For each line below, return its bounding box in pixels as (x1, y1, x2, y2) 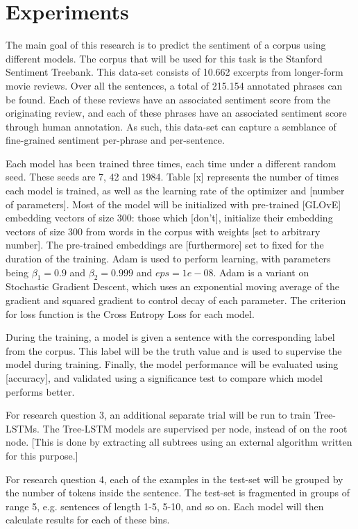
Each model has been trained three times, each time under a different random (6, 156, 336, 170)
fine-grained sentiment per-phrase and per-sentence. (6, 133, 225, 147)
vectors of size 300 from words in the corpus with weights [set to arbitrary (6, 224, 321, 238)
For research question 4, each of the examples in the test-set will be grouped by (6, 471, 343, 486)
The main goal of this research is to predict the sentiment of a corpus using (6, 37, 326, 52)
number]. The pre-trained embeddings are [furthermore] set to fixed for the (6, 237, 324, 252)
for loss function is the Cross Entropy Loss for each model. (6, 306, 255, 321)
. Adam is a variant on (213, 264, 309, 279)
